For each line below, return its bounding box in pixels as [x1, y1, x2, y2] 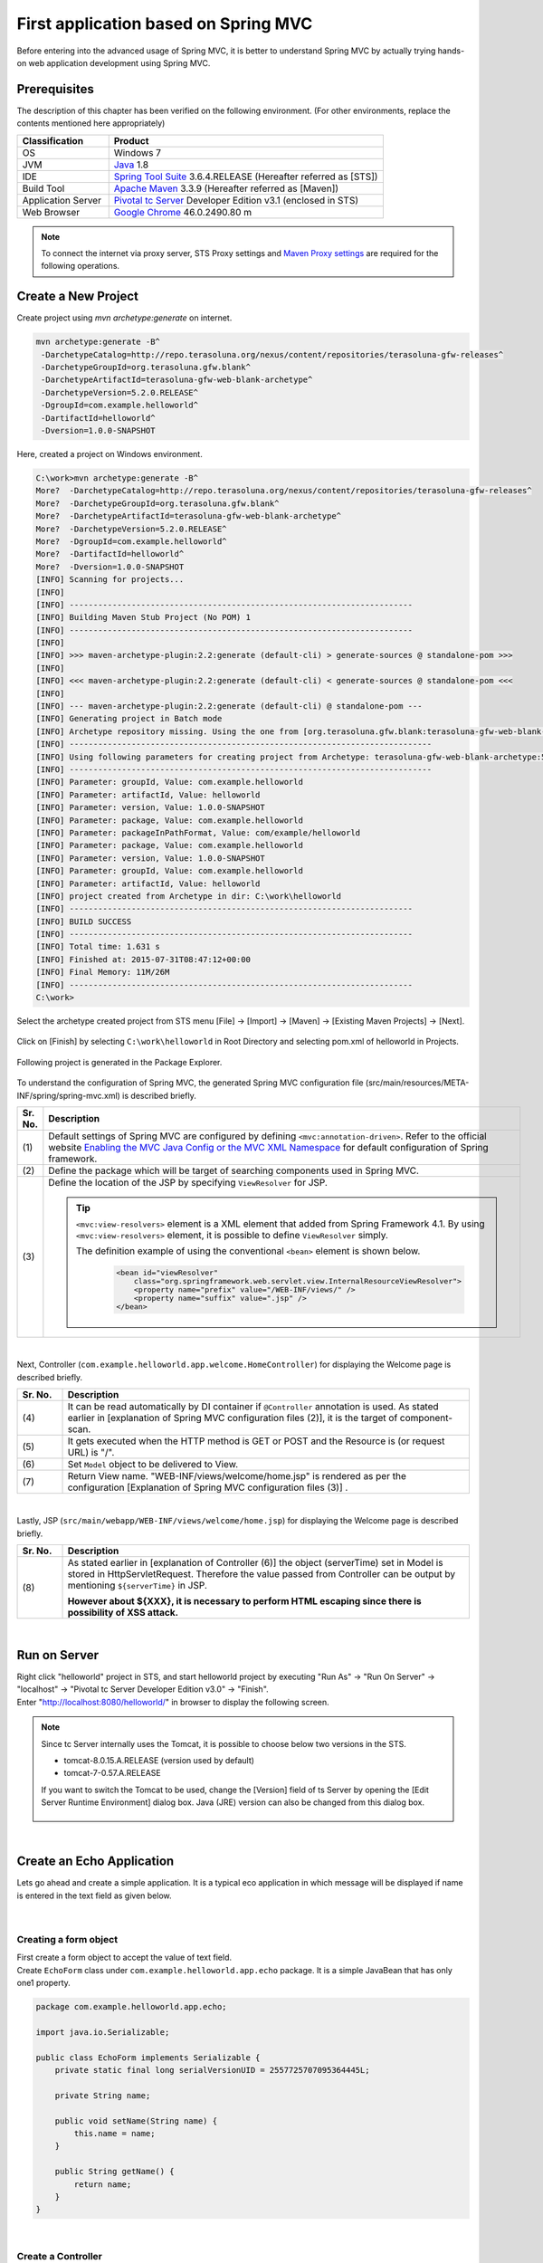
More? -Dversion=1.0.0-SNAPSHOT [35, 561, 185, 572]
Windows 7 [113, 146, 162, 158]
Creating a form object [16, 1933, 118, 1945]
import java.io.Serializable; [35, 2027, 170, 2037]
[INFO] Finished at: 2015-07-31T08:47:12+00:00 [35, 954, 251, 964]
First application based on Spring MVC [16, 14, 313, 33]
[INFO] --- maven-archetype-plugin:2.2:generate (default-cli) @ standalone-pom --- [35, 702, 423, 711]
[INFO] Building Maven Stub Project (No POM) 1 [35, 612, 251, 623]
